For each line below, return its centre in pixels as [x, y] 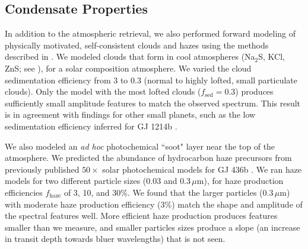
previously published [42, 169]
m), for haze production [240, 181]
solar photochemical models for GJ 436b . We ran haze [202, 169]
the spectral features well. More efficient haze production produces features [141, 216]
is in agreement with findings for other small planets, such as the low [130, 114]
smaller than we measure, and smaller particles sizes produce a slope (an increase [153, 227]
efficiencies [24, 192]
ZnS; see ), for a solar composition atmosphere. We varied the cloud [128, 68]
